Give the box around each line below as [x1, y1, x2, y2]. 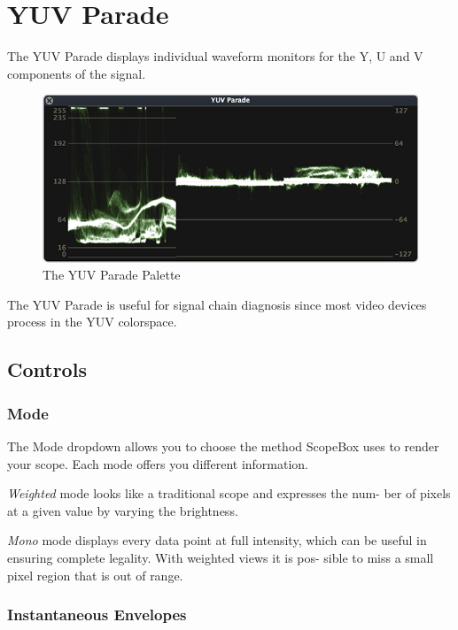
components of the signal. [7, 64, 146, 82]
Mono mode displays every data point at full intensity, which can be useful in [7, 531, 427, 549]
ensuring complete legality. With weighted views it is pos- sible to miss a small [7, 549, 434, 567]
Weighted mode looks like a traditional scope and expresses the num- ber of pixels [7, 484, 451, 503]
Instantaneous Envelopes [7, 603, 187, 626]
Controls [7, 356, 87, 383]
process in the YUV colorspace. [7, 312, 177, 331]
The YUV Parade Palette [43, 265, 181, 284]
